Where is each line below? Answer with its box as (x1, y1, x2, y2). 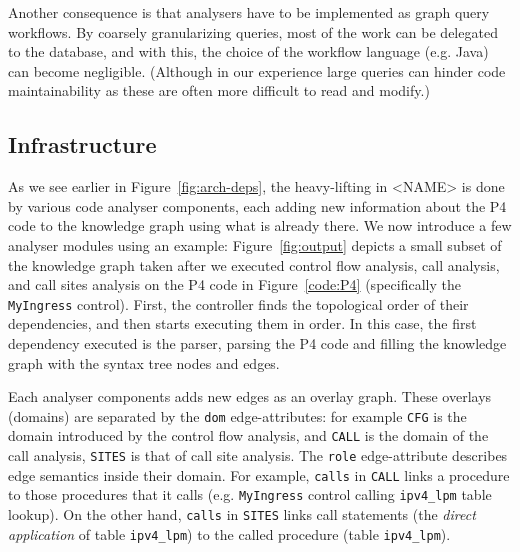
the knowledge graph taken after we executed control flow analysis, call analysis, (8, 254, 500, 275)
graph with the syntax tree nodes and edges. (8, 352, 280, 373)
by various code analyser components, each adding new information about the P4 (8, 195, 507, 216)
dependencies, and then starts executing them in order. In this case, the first (8, 313, 477, 334)
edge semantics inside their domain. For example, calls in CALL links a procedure (8, 464, 510, 485)
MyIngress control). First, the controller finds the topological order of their (8, 293, 469, 314)
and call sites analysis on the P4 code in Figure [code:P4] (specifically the (8, 274, 461, 295)
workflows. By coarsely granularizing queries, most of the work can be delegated (8, 21, 498, 42)
